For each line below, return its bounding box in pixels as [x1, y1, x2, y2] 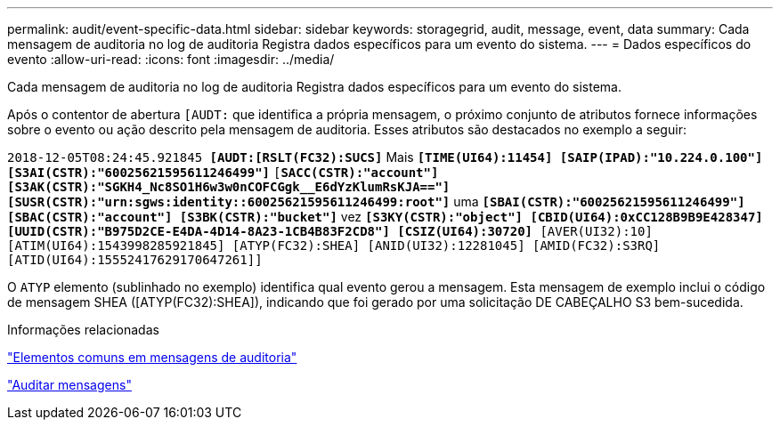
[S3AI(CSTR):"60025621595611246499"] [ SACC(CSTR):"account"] [7, 165, 439, 180]
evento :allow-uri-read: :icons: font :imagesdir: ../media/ [7, 52, 335, 67]
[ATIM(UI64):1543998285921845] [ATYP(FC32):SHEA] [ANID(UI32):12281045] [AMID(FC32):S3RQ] [7, 238, 661, 253]
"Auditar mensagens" [7, 377, 132, 392]
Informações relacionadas [7, 322, 159, 337]
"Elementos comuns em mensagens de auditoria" [7, 350, 297, 365]
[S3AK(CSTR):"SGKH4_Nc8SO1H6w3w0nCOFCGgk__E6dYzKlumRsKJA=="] [7, 180, 451, 194]
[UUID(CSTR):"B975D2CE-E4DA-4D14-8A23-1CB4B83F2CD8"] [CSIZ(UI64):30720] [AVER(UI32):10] [7, 224, 653, 238]
